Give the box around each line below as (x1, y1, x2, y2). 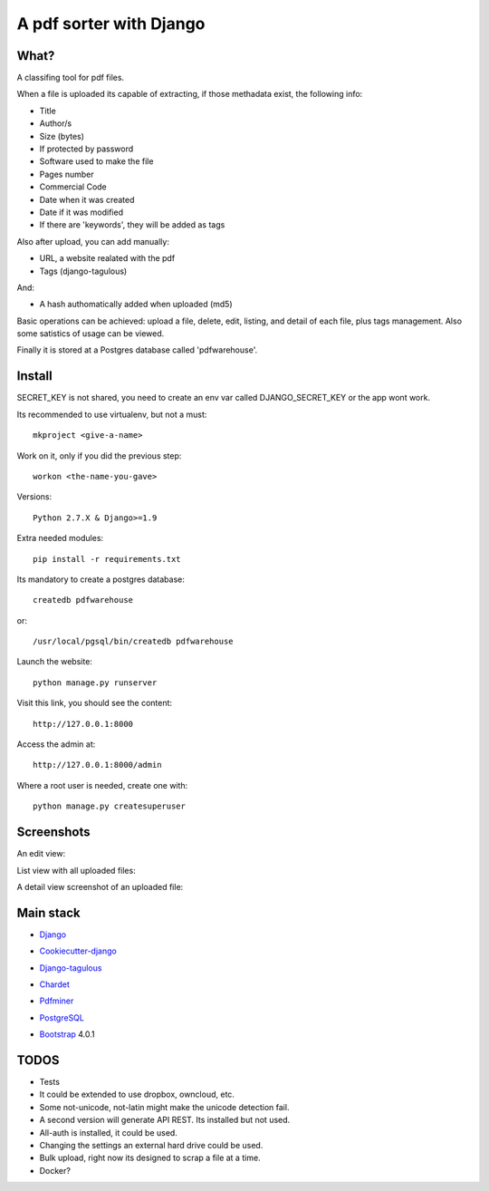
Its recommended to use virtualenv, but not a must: (16, 409, 207, 420)
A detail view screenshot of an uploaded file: (16, 881, 184, 892)
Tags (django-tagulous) (39, 266, 128, 276)
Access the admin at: (16, 739, 96, 750)
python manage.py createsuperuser (33, 801, 186, 811)
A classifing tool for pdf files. (16, 73, 125, 83)
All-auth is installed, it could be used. (39, 1127, 178, 1138)
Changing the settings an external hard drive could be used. (39, 1140, 264, 1150)
